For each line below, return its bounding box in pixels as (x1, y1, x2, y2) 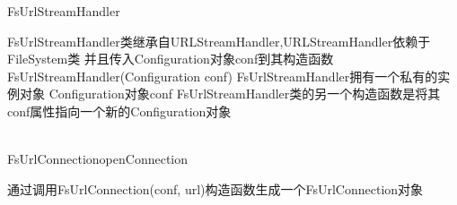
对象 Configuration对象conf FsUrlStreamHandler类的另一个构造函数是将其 (19, 84, 441, 103)
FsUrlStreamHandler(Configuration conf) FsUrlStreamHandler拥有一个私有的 (7, 66, 438, 85)
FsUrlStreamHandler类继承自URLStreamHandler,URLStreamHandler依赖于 (7, 31, 431, 50)
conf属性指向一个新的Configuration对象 (7, 101, 232, 120)
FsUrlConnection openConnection (7, 149, 189, 168)
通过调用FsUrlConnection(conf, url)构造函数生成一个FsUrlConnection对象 (7, 179, 424, 198)
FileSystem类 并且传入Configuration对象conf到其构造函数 (7, 49, 334, 68)
